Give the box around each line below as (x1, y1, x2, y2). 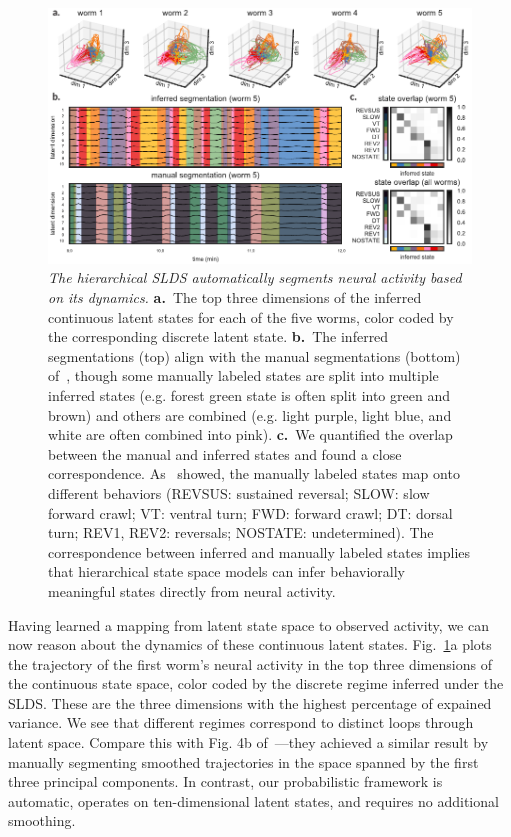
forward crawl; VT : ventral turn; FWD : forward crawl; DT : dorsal (48, 502, 453, 523)
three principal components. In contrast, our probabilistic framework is (8, 771, 443, 792)
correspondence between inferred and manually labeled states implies (48, 541, 471, 562)
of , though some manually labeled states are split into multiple (48, 365, 439, 386)
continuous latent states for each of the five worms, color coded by (48, 306, 454, 327)
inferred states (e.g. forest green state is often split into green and (48, 384, 450, 405)
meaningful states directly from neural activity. (48, 580, 336, 601)
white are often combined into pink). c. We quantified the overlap (48, 424, 453, 445)
